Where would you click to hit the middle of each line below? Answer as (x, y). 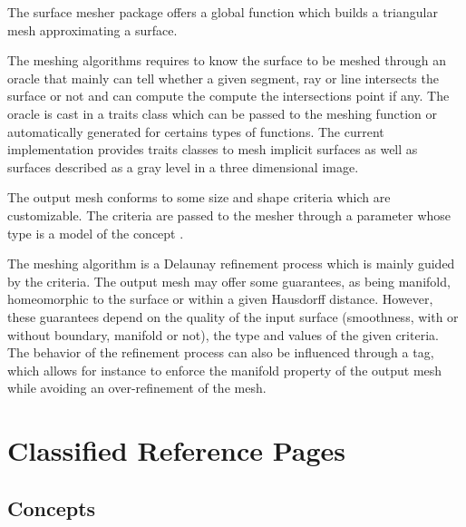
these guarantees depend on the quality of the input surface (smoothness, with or (233, 316)
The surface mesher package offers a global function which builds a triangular (223, 12)
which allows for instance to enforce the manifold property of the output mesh (225, 370)
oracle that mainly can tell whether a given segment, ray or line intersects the (223, 78)
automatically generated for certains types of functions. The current (196, 131)
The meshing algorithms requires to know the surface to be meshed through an (227, 60)
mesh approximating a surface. (92, 29)
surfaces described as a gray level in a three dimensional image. (183, 166)
